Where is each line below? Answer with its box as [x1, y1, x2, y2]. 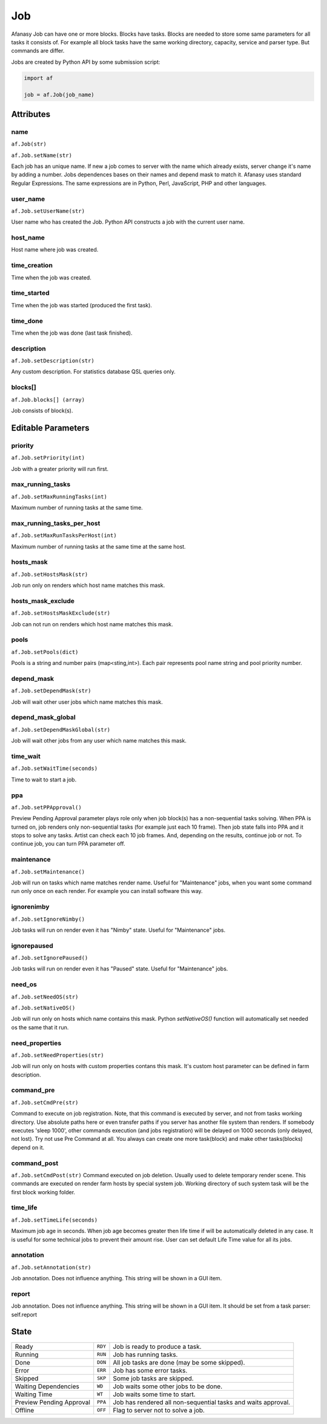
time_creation [11, 261, 53, 270]
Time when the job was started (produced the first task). [11, 301, 153, 309]
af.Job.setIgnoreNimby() [11, 915, 85, 923]
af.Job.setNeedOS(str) [11, 993, 79, 1000]
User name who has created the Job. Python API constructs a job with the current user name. [11, 218, 245, 226]
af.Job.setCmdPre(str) [11, 1099, 79, 1106]
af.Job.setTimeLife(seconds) [11, 1216, 98, 1223]
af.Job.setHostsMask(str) [11, 570, 88, 578]
